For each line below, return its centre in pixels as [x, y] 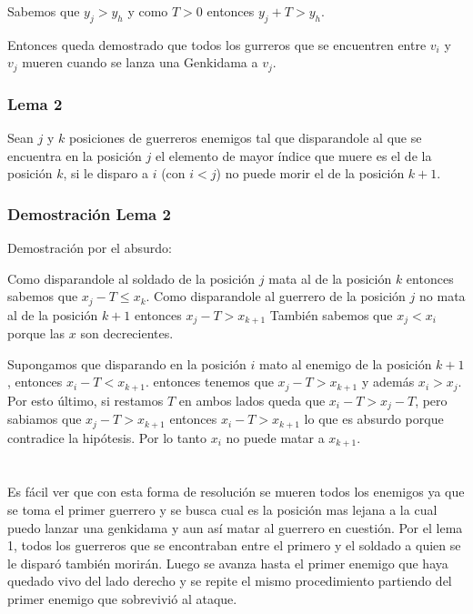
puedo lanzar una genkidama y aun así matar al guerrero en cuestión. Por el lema [235, 527]
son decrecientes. [127, 333]
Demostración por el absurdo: [90, 248]
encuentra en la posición [75, 155]
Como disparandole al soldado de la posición [131, 278]
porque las [36, 333]
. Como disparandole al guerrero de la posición [276, 296]
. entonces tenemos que [210, 382]
